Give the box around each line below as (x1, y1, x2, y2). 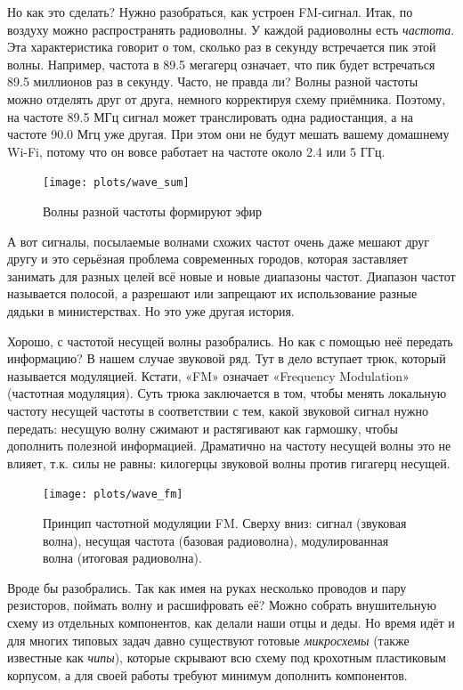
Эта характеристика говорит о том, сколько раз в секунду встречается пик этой (7, 37, 436, 56)
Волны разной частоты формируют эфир (43, 202, 263, 220)
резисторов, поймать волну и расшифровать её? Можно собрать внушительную (7, 596, 436, 614)
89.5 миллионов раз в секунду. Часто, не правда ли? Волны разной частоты (7, 72, 418, 91)
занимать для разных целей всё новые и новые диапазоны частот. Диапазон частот (7, 266, 456, 285)
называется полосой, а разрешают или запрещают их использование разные (7, 284, 418, 303)
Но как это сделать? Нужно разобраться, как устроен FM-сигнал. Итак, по (7, 3, 413, 20)
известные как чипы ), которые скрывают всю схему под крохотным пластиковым (7, 648, 446, 667)
